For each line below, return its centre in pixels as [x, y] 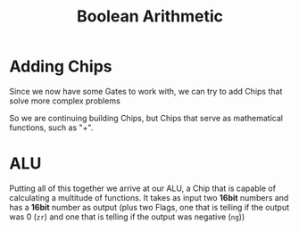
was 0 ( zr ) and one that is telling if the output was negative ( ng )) [127, 217]
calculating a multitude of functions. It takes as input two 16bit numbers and [149, 197]
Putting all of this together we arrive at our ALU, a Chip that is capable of [143, 188]
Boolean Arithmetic [150, 16]
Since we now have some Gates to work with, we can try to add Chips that [146, 91]
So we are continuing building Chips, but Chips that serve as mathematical [146, 118]
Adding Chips [61, 66]
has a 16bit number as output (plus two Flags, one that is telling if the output [149, 207]
